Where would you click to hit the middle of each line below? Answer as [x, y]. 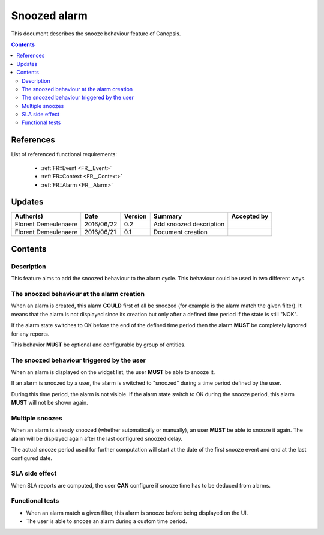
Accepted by [250, 216]
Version [135, 216]
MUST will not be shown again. [49, 403]
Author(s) [29, 216]
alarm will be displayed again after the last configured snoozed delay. [97, 438]
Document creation [181, 232]
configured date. [31, 458]
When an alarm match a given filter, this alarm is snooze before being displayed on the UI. [137, 513]
